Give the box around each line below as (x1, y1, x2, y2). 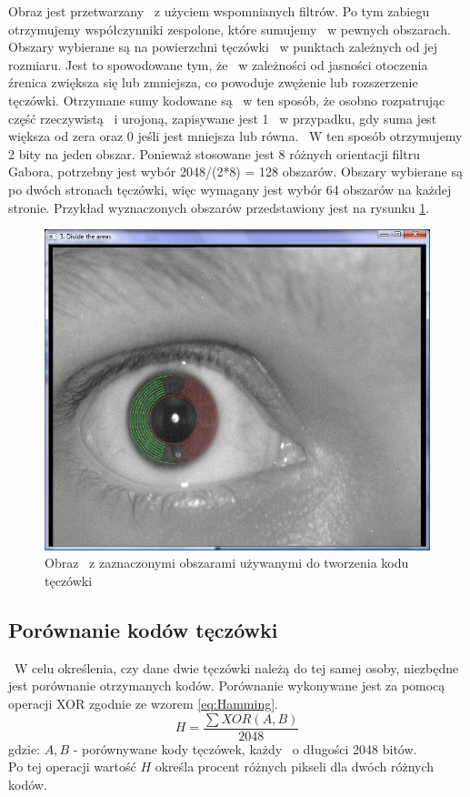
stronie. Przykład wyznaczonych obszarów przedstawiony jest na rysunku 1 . (8, 197, 430, 217)
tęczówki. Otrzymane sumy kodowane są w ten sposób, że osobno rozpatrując (8, 90, 445, 109)
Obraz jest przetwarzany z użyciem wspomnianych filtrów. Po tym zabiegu (8, 2, 430, 20)
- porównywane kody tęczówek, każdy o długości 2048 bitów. (73, 739, 417, 758)
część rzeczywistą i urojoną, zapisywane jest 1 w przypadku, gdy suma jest (8, 108, 437, 127)
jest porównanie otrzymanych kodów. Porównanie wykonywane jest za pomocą (8, 676, 445, 695)
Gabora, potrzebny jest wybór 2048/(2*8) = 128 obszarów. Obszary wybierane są (8, 162, 463, 181)
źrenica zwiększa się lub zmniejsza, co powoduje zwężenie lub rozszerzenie (8, 73, 418, 92)
